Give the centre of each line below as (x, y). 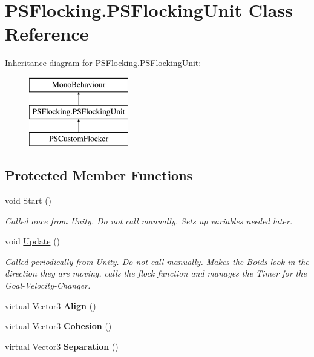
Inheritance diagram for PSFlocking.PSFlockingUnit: (103, 63)
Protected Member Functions (99, 175)
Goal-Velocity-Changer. (48, 285)
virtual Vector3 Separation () (62, 346)
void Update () (33, 241)
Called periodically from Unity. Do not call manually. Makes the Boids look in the (157, 261)
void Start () (28, 201)
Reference (47, 34)
